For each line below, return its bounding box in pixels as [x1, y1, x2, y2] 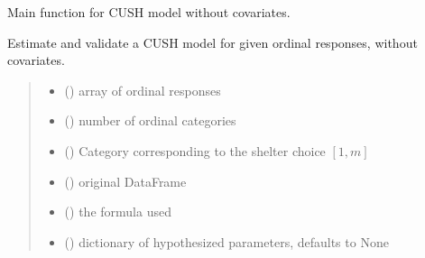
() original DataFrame [64, 171, 187, 190]
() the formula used [64, 202, 171, 221]
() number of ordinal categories [64, 111, 236, 130]
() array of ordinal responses [64, 80, 221, 99]
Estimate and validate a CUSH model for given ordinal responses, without [7, 32, 418, 51]
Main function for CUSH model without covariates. [7, 3, 291, 21]
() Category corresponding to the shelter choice [64, 141, 326, 160]
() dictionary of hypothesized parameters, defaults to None [64, 232, 389, 251]
